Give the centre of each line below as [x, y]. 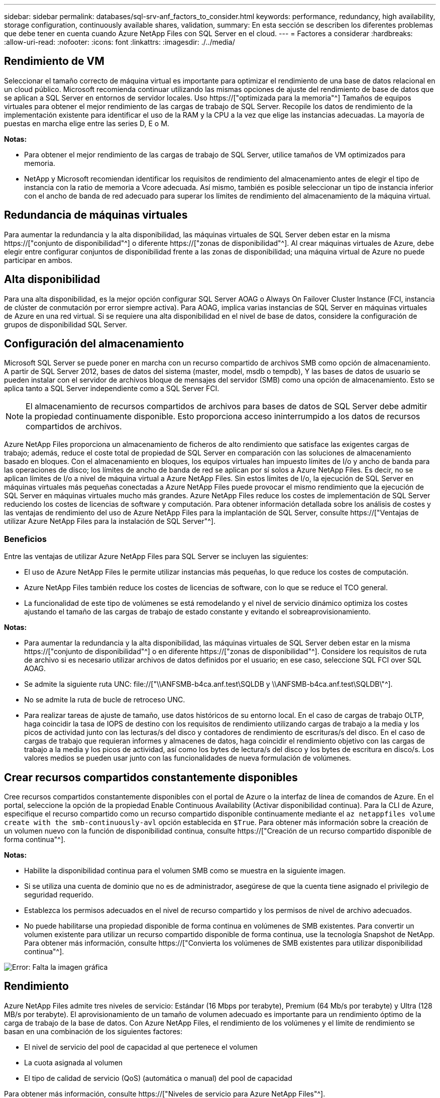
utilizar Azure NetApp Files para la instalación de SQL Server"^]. [110, 521]
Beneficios [25, 539]
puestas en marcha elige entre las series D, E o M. [87, 123]
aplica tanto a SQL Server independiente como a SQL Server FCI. [112, 389]
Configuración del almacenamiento [94, 343]
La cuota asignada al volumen [74, 1062]
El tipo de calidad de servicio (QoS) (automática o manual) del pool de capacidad [158, 1078]
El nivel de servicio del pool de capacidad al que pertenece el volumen [141, 1047]
